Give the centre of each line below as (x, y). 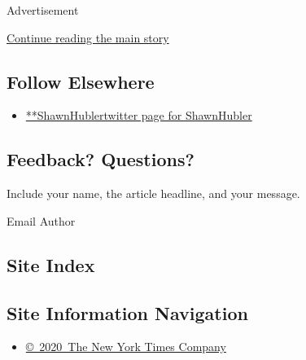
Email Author (41, 220)
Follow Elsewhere (81, 81)
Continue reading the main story (88, 37)
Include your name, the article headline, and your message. (153, 193)
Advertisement (43, 10)
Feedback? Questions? (101, 159)
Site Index (51, 264)
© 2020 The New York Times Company (126, 347)
